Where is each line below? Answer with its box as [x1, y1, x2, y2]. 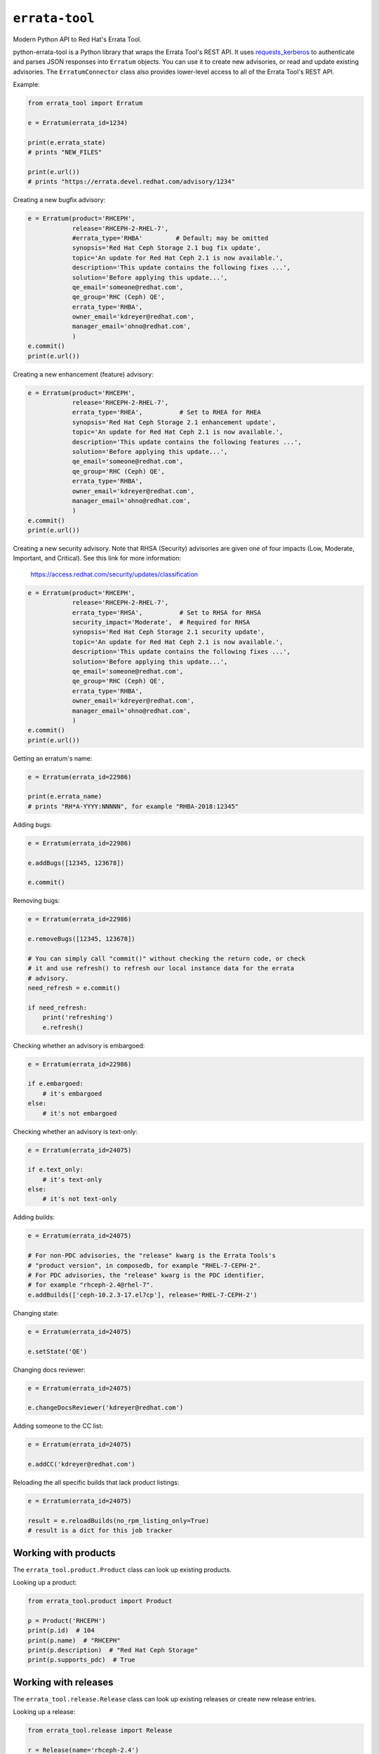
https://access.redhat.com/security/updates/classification [30, 570, 199, 578]
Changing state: [13, 1308, 59, 1317]
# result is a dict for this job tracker [27, 1527, 173, 1534]
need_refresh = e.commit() [27, 984, 121, 992]
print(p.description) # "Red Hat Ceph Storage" [27, 1646, 199, 1654]
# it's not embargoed [42, 1109, 117, 1117]
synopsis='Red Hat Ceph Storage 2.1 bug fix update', [72, 244, 261, 252]
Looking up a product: [13, 1579, 77, 1587]
